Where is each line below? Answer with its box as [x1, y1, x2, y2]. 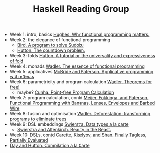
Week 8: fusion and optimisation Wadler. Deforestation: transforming [9, 111, 151, 117]
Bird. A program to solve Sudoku [17, 42, 84, 48]
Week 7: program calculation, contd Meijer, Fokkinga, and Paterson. [9, 95, 149, 101]
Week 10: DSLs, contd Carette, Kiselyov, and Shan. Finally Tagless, [9, 132, 147, 138]
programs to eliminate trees [9, 116, 67, 122]
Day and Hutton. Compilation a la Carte [9, 143, 90, 149]
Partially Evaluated [9, 137, 48, 143]
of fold [9, 58, 24, 64]
